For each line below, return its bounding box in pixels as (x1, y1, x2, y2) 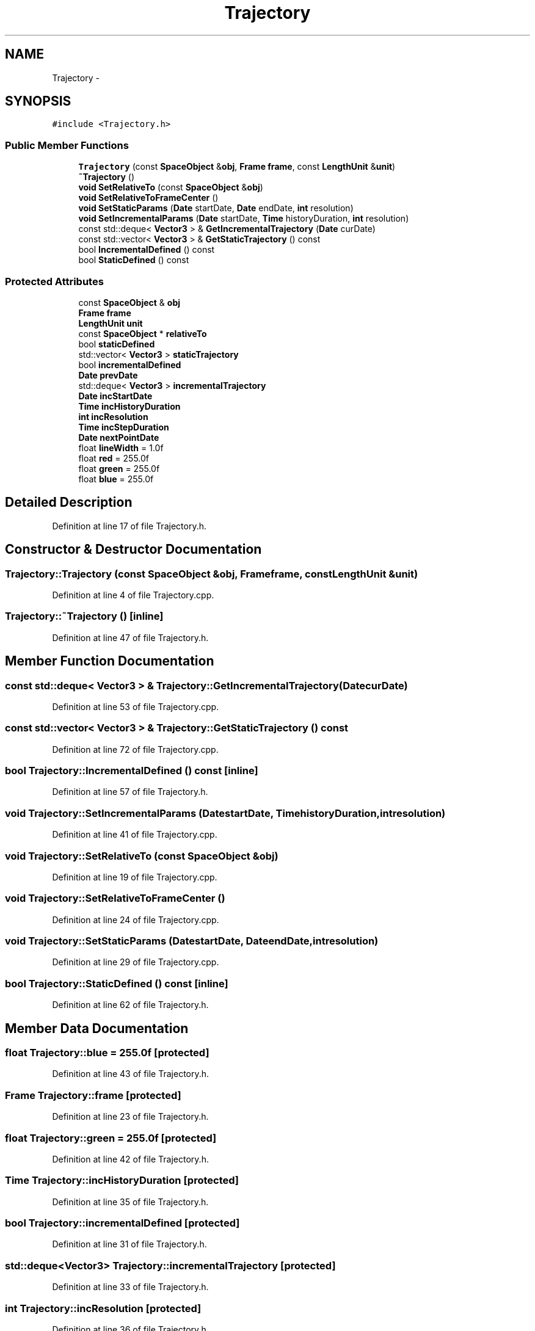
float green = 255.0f (78, 463, 160, 474)
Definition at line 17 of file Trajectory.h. (52, 520, 206, 531)
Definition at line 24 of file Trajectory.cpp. (52, 914, 219, 925)
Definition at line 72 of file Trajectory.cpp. (52, 744, 219, 755)
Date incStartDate (78, 390, 153, 401)
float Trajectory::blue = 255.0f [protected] (5, 1046, 209, 1059)
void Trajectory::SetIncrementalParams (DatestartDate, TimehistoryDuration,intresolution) (5, 807, 446, 819)
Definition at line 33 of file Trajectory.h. (52, 1282, 209, 1293)
